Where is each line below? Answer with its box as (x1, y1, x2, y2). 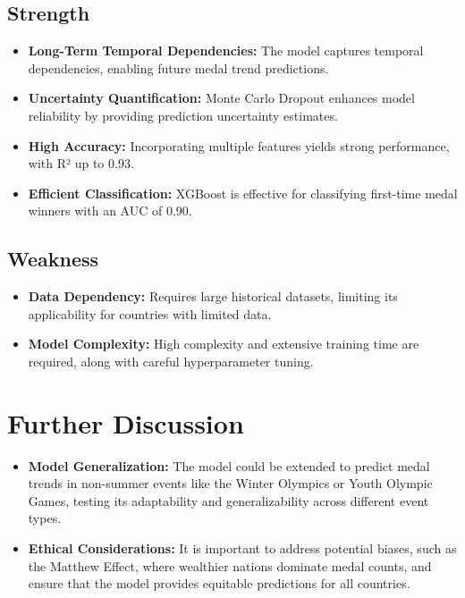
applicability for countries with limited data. (28, 304, 272, 323)
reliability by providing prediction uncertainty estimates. (28, 105, 338, 124)
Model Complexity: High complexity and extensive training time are (28, 334, 419, 353)
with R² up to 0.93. (28, 154, 134, 173)
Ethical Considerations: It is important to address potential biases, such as (28, 539, 457, 558)
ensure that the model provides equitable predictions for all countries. (28, 574, 410, 593)
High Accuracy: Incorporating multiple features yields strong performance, (28, 136, 450, 155)
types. (28, 509, 62, 527)
